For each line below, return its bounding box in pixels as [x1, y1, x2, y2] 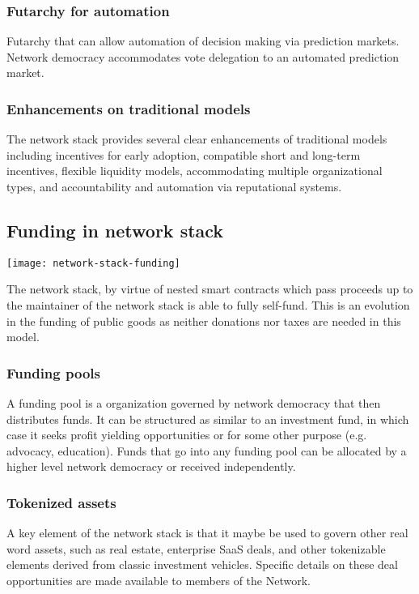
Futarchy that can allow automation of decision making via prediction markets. [6, 32, 400, 49]
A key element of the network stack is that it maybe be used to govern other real [6, 524, 408, 541]
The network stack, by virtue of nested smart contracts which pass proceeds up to [6, 280, 413, 297]
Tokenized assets [6, 492, 116, 512]
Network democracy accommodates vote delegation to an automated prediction [6, 48, 400, 65]
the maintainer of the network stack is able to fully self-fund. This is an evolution [6, 297, 410, 314]
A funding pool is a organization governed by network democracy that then [6, 395, 381, 412]
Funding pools [6, 362, 100, 382]
